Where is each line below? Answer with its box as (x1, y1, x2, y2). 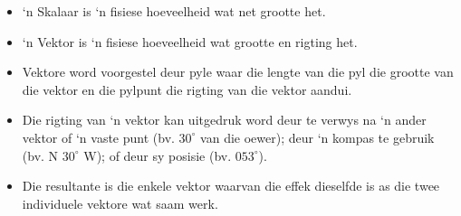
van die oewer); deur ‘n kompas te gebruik (200, 127, 435, 146)
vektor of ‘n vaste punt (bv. (22, 127, 175, 146)
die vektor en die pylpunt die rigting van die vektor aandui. (22, 80, 352, 99)
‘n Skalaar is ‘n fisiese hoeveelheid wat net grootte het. (22, 2, 326, 20)
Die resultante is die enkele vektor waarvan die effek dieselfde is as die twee (22, 176, 440, 195)
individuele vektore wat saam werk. (22, 193, 218, 212)
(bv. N (22, 146, 59, 164)
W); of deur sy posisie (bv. (83, 146, 232, 164)
